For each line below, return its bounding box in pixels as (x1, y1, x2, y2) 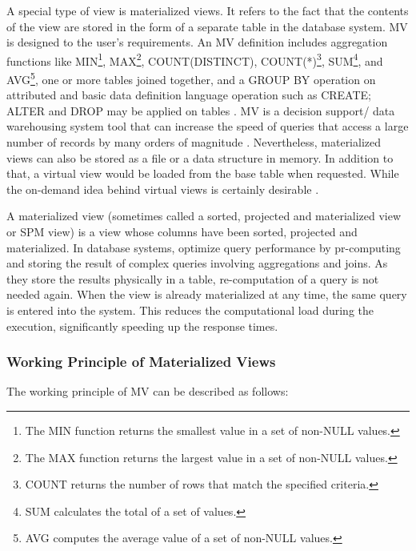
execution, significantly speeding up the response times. (6, 317, 278, 334)
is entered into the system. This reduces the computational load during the (6, 302, 374, 318)
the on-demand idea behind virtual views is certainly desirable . (6, 180, 319, 197)
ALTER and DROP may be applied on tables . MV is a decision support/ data (6, 102, 395, 119)
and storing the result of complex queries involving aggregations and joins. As (6, 255, 388, 271)
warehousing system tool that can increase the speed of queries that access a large (6, 118, 409, 135)
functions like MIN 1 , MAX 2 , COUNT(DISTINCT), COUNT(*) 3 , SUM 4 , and (6, 50, 383, 69)
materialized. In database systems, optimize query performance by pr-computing (6, 239, 401, 255)
